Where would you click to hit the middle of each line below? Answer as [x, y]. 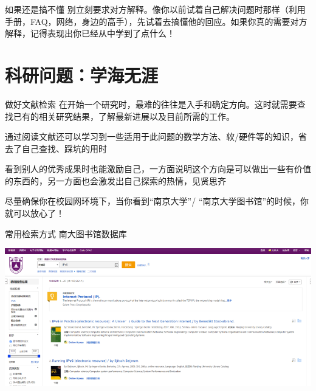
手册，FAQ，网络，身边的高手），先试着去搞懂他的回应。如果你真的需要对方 [156, 21]
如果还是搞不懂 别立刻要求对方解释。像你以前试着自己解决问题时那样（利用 [155, 9]
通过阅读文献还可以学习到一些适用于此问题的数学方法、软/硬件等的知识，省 [156, 137]
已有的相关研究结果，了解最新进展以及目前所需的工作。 [124, 116]
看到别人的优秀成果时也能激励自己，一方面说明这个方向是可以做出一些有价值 [158, 169]
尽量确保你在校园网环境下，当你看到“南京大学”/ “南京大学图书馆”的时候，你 [157, 201]
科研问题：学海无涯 [82, 74]
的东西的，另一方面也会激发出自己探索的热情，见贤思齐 [115, 180]
